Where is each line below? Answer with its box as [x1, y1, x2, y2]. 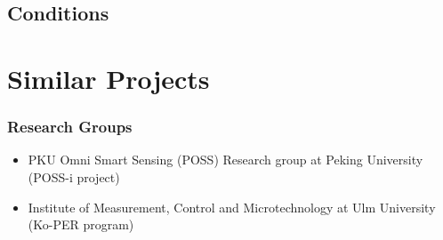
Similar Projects [7, 60, 210, 96]
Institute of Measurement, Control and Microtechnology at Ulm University [28, 197, 436, 216]
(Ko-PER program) [28, 215, 134, 234]
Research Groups [7, 116, 133, 138]
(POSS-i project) [28, 167, 120, 186]
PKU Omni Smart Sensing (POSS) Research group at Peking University [28, 150, 423, 169]
